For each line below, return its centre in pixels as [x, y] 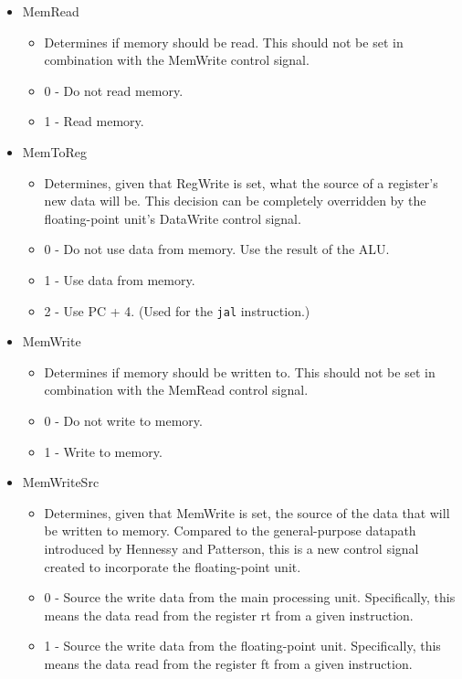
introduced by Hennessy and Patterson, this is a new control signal [231, 548]
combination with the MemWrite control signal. [177, 60]
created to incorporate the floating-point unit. [173, 566]
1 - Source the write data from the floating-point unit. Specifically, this [242, 646]
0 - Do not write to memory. [123, 420]
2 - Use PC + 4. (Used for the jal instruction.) [177, 310]
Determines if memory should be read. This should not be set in [224, 42]
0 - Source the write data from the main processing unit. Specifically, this [250, 597]
